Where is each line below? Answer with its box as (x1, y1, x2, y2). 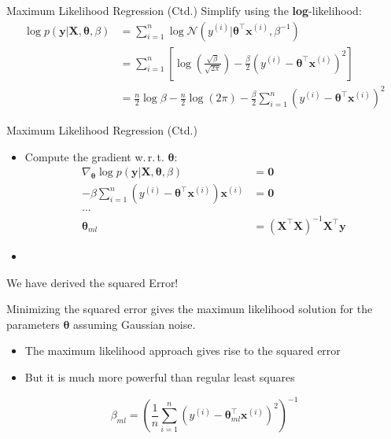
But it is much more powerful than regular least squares (24, 368, 295, 385)
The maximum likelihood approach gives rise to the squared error (24, 342, 341, 359)
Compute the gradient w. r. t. (24, 148, 164, 164)
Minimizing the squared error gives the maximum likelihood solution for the (6, 301, 373, 317)
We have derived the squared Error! (6, 274, 179, 290)
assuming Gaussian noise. (73, 315, 196, 332)
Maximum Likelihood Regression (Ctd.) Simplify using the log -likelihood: (6, 2, 362, 18)
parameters (6, 315, 60, 332)
